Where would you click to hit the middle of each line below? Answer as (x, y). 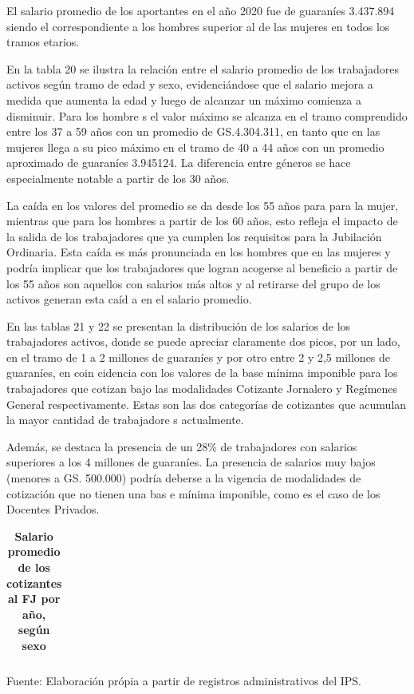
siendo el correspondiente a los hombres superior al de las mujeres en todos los (198, 26)
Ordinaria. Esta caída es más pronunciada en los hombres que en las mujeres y (199, 252)
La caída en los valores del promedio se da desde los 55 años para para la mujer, (203, 205)
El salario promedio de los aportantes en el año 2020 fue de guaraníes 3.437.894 (201, 10)
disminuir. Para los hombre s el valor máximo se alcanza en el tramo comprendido (207, 115)
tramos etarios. (43, 42)
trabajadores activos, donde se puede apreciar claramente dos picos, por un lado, (203, 341)
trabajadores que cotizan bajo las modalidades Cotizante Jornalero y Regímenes (202, 389)
